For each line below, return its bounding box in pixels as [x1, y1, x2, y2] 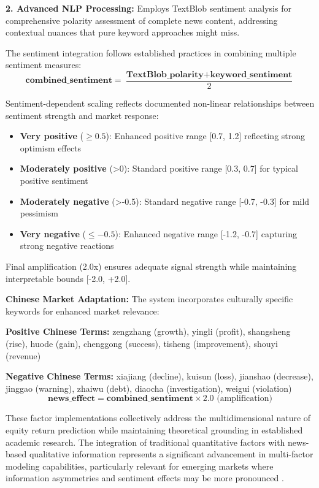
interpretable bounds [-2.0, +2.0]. [6, 272, 131, 284]
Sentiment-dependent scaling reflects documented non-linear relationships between [6, 97, 315, 110]
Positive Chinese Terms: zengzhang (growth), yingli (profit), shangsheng [6, 325, 291, 338]
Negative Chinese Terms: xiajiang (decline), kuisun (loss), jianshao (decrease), [6, 370, 313, 383]
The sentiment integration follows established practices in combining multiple [6, 46, 296, 59]
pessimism [20, 207, 58, 219]
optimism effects [20, 141, 82, 154]
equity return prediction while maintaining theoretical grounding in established [6, 423, 303, 436]
